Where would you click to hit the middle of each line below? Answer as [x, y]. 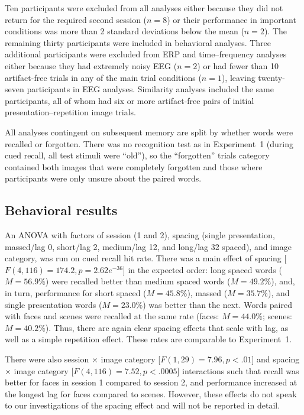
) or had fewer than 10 [238, 65]
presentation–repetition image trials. [70, 112]
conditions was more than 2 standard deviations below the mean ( [124, 31]
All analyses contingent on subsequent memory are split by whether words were [149, 132]
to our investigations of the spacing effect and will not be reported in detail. [143, 405]
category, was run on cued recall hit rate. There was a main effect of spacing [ [146, 258]
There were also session [47, 359]
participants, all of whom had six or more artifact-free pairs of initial [130, 100]
